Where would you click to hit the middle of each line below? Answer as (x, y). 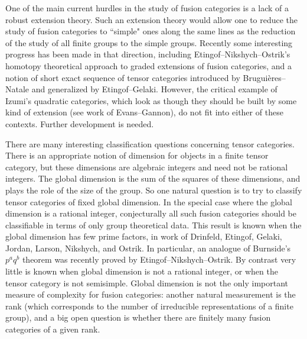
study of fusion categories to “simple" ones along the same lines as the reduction (151, 31)
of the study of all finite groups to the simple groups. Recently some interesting (149, 42)
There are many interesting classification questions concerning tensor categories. (150, 143)
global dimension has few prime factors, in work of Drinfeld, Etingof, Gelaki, (144, 236)
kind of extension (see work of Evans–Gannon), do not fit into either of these (144, 112)
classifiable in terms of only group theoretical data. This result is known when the (153, 225)
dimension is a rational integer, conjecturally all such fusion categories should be (151, 213)
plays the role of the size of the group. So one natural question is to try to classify (154, 190)
